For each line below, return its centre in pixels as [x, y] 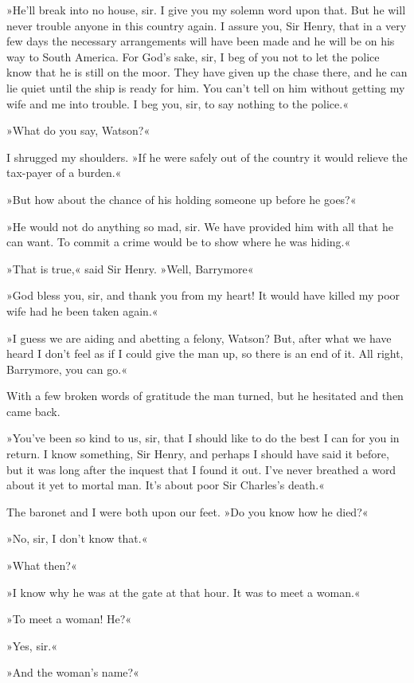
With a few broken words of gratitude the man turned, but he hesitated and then [205, 396]
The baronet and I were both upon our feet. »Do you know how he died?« [187, 511]
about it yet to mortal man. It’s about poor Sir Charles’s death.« [166, 485]
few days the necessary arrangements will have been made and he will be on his [201, 41]
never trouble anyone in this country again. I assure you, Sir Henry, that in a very [207, 25]
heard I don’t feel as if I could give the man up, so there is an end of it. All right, [205, 353]
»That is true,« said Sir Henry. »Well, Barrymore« [130, 268]
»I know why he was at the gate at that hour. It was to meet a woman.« [184, 592]
